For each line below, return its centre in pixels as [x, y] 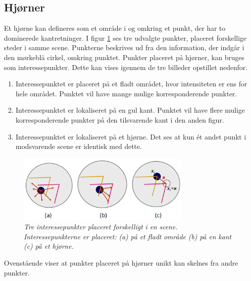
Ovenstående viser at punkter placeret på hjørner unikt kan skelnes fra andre [121, 263]
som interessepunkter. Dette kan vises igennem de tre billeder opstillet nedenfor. [126, 67]
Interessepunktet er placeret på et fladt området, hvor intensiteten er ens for [131, 84]
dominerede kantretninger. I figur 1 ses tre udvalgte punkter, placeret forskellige [125, 37]
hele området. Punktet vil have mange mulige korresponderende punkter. [126, 93]
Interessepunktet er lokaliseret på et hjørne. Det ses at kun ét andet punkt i [131, 136]
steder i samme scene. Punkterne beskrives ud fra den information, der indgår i [124, 47]
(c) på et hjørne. [49, 246]
